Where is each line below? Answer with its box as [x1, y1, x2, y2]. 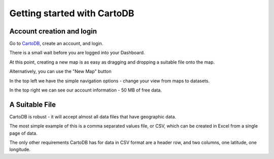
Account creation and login [9, 27, 97, 36]
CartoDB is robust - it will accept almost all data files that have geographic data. [9, 113, 177, 119]
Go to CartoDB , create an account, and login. [9, 41, 104, 47]
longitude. [9, 146, 30, 152]
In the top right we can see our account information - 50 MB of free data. [9, 87, 162, 93]
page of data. [9, 130, 38, 136]
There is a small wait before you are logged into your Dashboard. [9, 50, 145, 56]
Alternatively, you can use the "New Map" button [9, 69, 112, 75]
